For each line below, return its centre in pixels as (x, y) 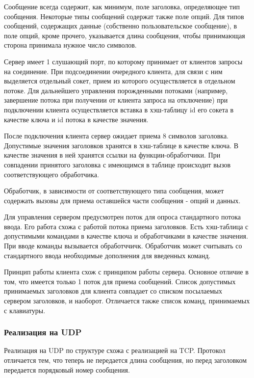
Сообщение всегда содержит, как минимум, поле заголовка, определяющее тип (122, 6)
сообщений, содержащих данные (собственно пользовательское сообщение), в (121, 26)
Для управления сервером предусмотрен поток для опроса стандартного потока (122, 217)
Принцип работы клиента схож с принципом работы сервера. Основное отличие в (126, 272)
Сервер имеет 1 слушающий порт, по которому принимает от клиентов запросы (123, 61)
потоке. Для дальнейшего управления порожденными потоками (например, (116, 90)
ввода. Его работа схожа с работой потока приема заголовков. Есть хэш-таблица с (126, 226)
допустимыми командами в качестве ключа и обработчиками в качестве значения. (126, 236)
